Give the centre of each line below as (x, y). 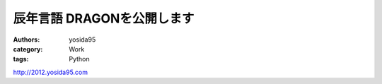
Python (79, 59)
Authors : (27, 40)
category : (28, 49)
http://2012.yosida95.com (51, 72)
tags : (21, 59)
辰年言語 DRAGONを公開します (104, 18)
